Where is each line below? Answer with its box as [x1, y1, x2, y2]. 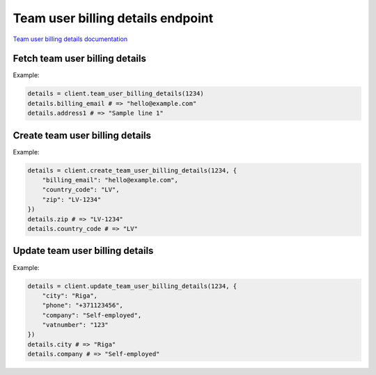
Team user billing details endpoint [13, 10, 214, 26]
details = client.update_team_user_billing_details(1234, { [27, 282, 237, 290]
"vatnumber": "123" [42, 321, 109, 329]
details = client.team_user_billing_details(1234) [27, 90, 205, 97]
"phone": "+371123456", [42, 301, 123, 310]
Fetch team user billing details [13, 53, 146, 65]
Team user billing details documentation [13, 35, 128, 43]
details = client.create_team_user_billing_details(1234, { [27, 166, 237, 174]
